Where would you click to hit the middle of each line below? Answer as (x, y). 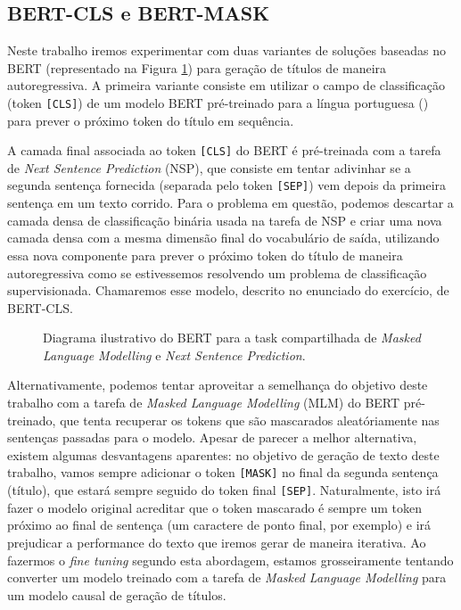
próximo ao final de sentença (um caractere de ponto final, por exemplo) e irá (219, 525)
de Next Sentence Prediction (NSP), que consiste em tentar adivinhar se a (209, 167)
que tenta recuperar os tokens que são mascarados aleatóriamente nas (250, 420)
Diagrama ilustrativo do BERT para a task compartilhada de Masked (232, 338)
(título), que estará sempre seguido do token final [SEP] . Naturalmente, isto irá (224, 490)
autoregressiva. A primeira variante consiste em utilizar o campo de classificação (226, 85)
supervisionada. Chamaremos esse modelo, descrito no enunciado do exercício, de (228, 290)
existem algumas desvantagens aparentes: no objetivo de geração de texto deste (223, 454)
